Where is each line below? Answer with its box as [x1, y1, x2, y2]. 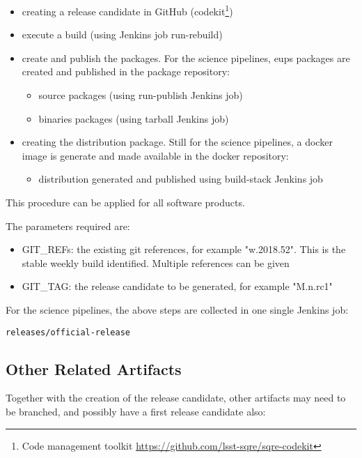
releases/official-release [6, 327, 130, 337]
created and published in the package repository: [22, 64, 230, 79]
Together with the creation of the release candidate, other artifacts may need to [6, 390, 346, 405]
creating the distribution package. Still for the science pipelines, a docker [22, 135, 333, 149]
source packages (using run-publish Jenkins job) [38, 88, 243, 102]
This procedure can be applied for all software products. [6, 195, 245, 209]
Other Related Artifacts [6, 358, 182, 379]
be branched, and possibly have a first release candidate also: [6, 404, 266, 419]
